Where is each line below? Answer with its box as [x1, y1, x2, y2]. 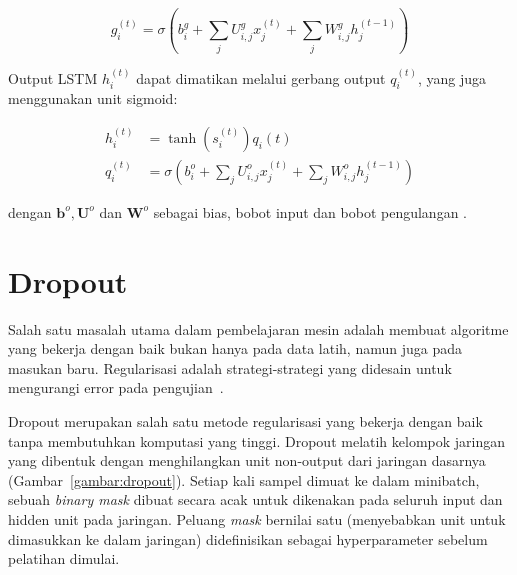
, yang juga [417, 67, 486, 88]
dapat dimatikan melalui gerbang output [136, 67, 386, 88]
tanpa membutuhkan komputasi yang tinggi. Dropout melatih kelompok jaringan [8, 430, 506, 451]
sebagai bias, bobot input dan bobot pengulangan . [153, 201, 467, 222]
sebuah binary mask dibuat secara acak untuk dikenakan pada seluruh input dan [8, 489, 503, 510]
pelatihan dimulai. [8, 548, 120, 569]
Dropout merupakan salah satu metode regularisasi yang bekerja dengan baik [8, 411, 483, 432]
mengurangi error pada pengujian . [8, 377, 224, 398]
